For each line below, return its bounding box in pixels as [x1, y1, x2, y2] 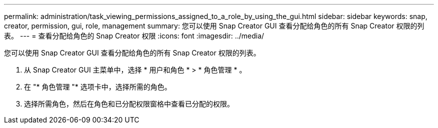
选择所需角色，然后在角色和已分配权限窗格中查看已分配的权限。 [24, 99, 234, 108]
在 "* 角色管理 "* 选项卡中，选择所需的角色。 [24, 82, 171, 91]
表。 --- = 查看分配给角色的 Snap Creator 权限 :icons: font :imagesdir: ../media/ [4, 31, 264, 40]
